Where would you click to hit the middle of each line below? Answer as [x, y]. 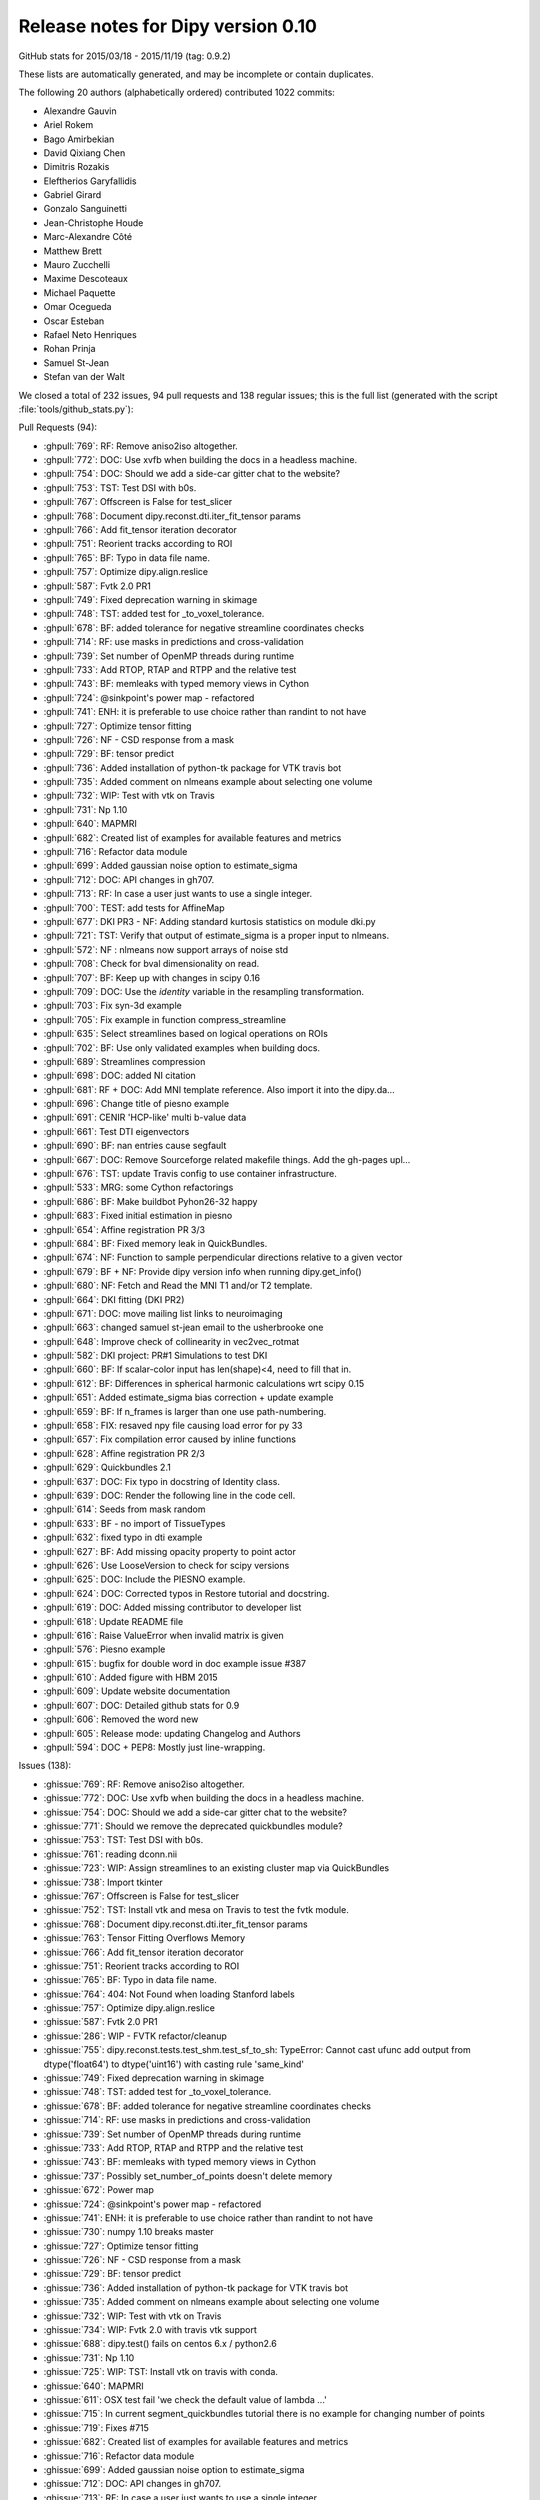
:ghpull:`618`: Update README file [113, 1621]
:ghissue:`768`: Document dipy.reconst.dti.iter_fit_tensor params [176, 1924]
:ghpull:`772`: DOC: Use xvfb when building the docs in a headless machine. [200, 460]
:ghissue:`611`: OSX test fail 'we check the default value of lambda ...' [185, 2399]
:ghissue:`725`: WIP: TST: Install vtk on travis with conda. [161, 2372]
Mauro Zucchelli [76, 265]
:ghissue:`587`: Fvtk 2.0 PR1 [101, 2022]
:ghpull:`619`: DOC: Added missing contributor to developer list [172, 1607]
